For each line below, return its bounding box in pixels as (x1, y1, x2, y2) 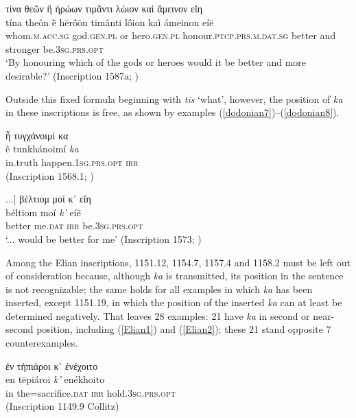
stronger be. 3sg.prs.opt (5, 41, 104, 56)
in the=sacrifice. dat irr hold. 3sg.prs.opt (5, 385, 176, 399)
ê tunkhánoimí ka (5, 141, 79, 156)
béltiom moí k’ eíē (5, 205, 81, 219)
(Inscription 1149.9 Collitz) (5, 399, 119, 413)
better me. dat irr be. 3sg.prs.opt (5, 218, 143, 233)
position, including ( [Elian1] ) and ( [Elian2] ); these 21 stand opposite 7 (36, 322, 331, 336)
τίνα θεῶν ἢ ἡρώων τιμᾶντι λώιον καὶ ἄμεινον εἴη (5, 1, 203, 15)
